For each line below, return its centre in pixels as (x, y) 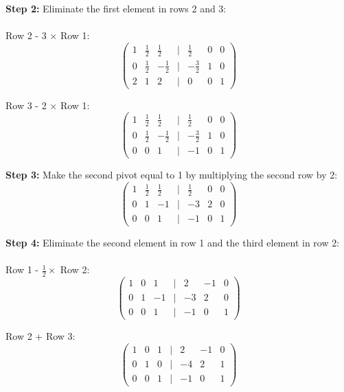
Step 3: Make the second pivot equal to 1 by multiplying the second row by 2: (172, 175)
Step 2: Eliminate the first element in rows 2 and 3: (116, 8)
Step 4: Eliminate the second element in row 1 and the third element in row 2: (173, 243)
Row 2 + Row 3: (41, 336)
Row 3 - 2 (26, 105)
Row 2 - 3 (26, 35)
